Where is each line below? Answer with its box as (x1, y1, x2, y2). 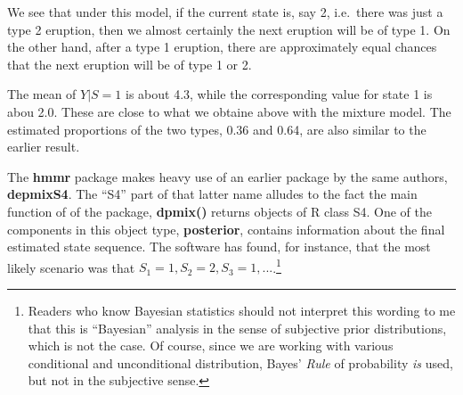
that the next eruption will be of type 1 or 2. (7, 54, 252, 73)
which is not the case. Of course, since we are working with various (28, 336, 394, 355)
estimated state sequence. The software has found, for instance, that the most (7, 237, 431, 256)
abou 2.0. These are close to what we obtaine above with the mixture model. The (7, 102, 451, 120)
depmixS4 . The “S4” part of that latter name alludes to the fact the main (7, 185, 418, 203)
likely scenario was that (7, 258, 135, 276)
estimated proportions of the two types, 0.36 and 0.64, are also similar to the (7, 119, 426, 138)
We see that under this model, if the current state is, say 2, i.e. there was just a (7, 3, 443, 21)
